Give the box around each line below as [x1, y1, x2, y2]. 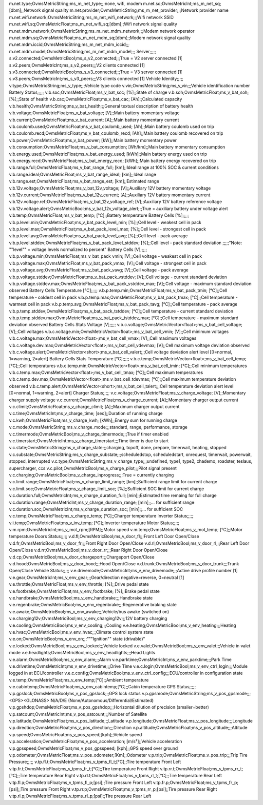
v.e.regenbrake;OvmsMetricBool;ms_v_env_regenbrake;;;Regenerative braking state [9, 602, 177, 608]
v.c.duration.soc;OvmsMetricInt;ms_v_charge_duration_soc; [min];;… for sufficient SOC [9, 506, 183, 512]
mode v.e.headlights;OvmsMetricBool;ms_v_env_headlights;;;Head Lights [9, 650, 155, 656]
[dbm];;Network [9, 7, 41, 13]
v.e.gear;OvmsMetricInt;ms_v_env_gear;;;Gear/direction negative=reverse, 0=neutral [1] [9, 574, 185, 580]
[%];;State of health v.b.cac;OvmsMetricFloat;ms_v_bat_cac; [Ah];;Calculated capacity [9, 96, 182, 102]
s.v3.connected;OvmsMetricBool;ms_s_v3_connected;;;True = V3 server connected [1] [9, 69, 183, 75]
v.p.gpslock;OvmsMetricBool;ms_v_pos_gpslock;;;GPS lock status [9, 691, 141, 697]
